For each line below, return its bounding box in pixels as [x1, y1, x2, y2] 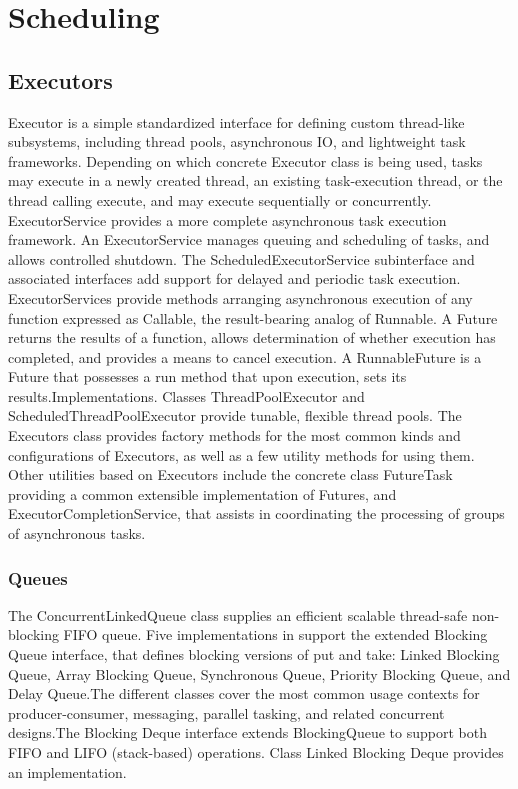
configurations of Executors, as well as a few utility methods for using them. [8, 444, 475, 465]
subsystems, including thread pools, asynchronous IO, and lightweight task [8, 131, 466, 152]
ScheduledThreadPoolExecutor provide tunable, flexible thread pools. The [8, 405, 462, 426]
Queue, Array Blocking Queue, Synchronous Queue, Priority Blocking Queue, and [8, 663, 511, 684]
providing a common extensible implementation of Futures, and [8, 483, 397, 504]
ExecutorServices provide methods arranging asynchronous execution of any [8, 287, 473, 308]
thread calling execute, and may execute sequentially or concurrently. [8, 189, 432, 210]
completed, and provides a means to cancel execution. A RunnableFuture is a [8, 346, 482, 367]
